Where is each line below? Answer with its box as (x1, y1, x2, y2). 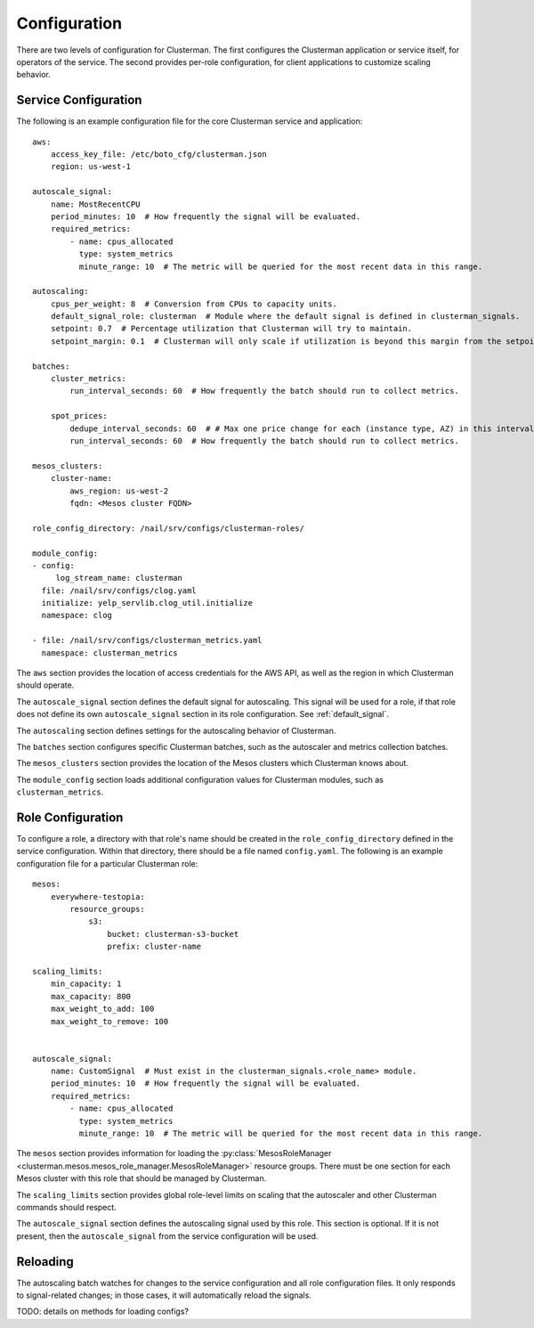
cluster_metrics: (50, 374, 126, 384)
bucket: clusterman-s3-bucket (107, 929, 239, 939)
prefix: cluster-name (107, 941, 202, 952)
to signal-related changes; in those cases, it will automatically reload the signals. (16, 1290, 311, 1300)
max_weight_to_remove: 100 (50, 1016, 169, 1026)
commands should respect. (16, 1202, 117, 1212)
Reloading (16, 1254, 75, 1269)
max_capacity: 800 (50, 991, 132, 1001)
